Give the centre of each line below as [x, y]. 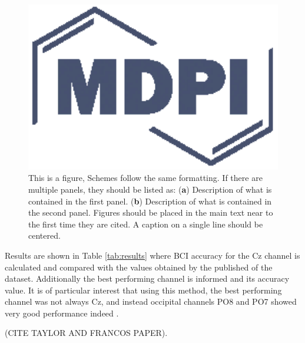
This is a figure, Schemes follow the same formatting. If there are [145, 178]
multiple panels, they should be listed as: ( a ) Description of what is [150, 189]
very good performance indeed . [62, 313]
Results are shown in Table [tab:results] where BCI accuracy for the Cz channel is [152, 255]
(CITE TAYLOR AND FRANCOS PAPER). [86, 333]
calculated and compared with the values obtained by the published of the [139, 267]
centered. [44, 235]
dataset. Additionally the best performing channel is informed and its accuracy [147, 278]
